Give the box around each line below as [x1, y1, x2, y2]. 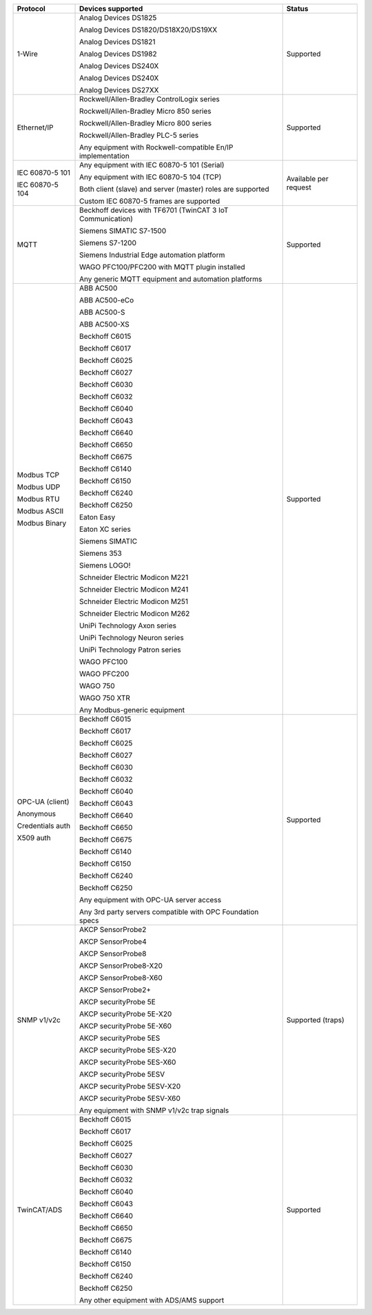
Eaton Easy [79, 512, 116, 521]
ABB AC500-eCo [79, 296, 134, 304]
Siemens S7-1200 [79, 238, 137, 247]
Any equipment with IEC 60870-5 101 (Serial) [79, 161, 225, 169]
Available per [286, 174, 329, 183]
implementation [79, 152, 130, 161]
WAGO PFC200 [79, 669, 130, 679]
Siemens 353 [79, 548, 122, 558]
